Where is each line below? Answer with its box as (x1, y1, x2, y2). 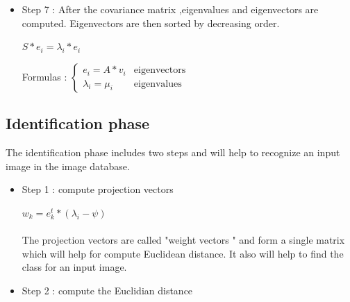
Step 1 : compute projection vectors (22, 182, 174, 196)
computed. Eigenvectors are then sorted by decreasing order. (22, 15, 280, 30)
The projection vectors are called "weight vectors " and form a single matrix (22, 232, 345, 246)
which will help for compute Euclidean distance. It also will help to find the (22, 246, 344, 260)
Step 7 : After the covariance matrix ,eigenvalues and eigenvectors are (22, 2, 319, 16)
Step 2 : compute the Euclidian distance (22, 283, 193, 297)
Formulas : (22, 69, 67, 83)
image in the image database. (6, 158, 130, 173)
